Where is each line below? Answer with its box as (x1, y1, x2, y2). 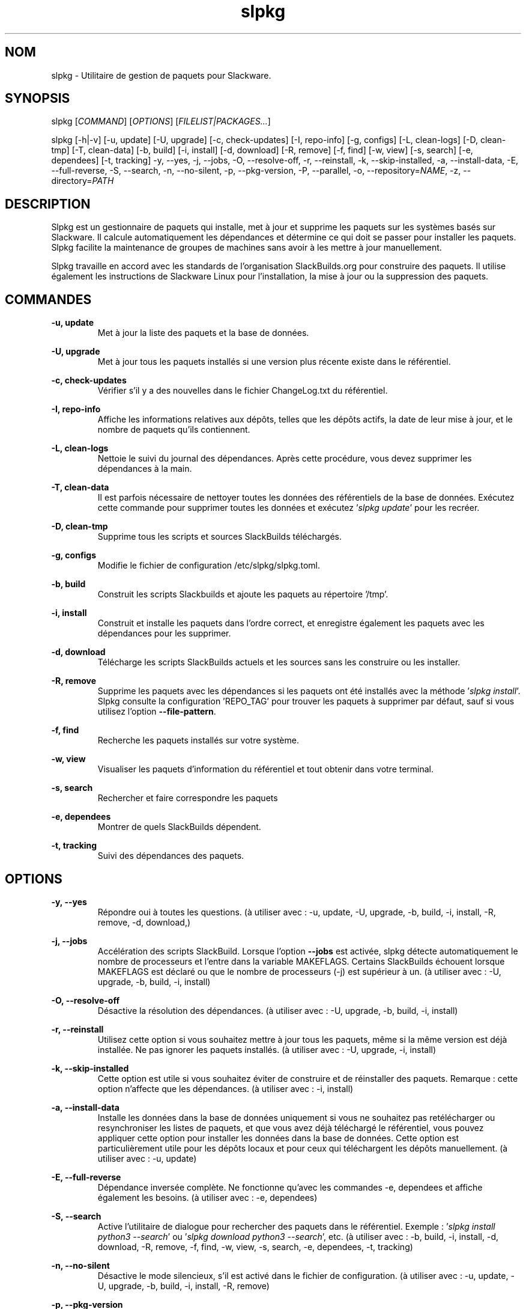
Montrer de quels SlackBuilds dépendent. (97, 822, 261, 832)
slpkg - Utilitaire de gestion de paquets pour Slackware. (51, 70, 271, 81)
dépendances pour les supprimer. (97, 628, 231, 639)
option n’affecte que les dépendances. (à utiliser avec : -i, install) (97, 1083, 354, 1094)
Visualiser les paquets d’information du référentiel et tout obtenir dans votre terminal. (97, 764, 434, 775)
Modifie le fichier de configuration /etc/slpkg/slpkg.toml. (97, 560, 320, 571)
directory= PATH (51, 175, 114, 186)
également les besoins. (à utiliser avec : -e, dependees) (97, 1192, 318, 1203)
